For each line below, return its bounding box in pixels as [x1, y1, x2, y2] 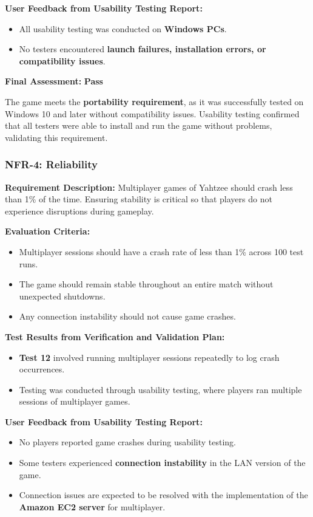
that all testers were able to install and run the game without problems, [5, 119, 272, 132]
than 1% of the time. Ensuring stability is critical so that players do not [5, 193, 272, 205]
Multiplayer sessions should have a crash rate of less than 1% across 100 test [19, 245, 304, 258]
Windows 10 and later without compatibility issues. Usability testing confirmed [5, 107, 300, 120]
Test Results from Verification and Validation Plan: [5, 330, 225, 343]
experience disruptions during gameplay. [5, 204, 154, 217]
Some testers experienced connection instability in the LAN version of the [19, 456, 306, 469]
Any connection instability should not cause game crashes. [19, 310, 236, 323]
